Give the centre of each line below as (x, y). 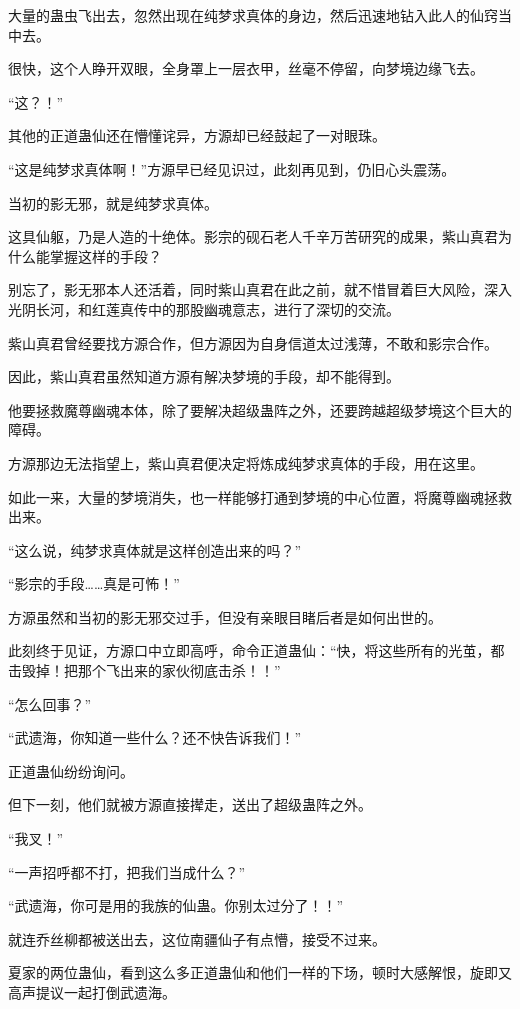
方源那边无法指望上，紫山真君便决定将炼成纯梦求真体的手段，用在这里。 (246, 462)
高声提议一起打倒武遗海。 (92, 992)
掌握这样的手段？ (105, 255)
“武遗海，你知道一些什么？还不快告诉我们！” (155, 737)
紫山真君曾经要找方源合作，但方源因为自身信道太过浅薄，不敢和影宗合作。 (253, 342)
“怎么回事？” (50, 703)
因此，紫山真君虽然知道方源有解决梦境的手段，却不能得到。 (204, 376)
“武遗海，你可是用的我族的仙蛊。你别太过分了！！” (176, 905)
